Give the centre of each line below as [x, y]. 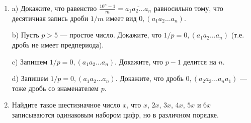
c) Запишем [30, 61]
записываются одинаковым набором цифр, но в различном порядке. [115, 114]
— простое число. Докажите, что [111, 35]
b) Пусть [25, 35]
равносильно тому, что [188, 8]
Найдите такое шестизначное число [66, 105]
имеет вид [121, 18]
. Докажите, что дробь [149, 78]
